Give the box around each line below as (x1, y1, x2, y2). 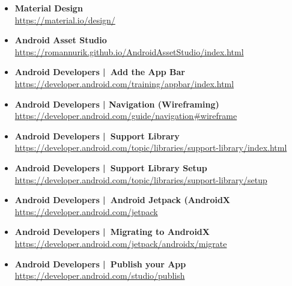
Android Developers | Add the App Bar (14, 65, 185, 78)
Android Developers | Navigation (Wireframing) (14, 97, 219, 110)
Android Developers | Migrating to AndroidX (14, 225, 210, 238)
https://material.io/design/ (14, 13, 115, 26)
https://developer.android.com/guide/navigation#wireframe (14, 109, 237, 122)
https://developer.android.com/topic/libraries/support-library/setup (14, 173, 267, 186)
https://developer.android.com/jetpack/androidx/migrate (14, 237, 227, 249)
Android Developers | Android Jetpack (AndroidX (14, 193, 231, 206)
